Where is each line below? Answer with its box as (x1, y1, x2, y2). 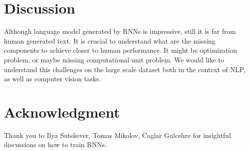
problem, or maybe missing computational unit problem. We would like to (4, 54, 224, 64)
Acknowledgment (4, 102, 120, 121)
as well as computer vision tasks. (4, 74, 101, 84)
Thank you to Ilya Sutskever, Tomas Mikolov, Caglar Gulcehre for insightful (4, 130, 231, 140)
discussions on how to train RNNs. (4, 139, 107, 150)
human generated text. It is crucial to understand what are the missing (4, 35, 216, 45)
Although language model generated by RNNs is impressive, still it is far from (4, 26, 236, 36)
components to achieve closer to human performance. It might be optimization (4, 45, 237, 55)
